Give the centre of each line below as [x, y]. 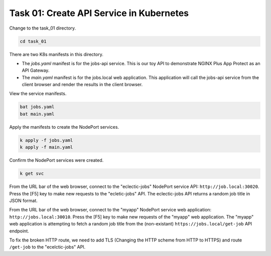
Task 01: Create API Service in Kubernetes [99, 13]
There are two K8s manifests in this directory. [56, 54]
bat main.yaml [37, 114]
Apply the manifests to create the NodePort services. [64, 127]
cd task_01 [33, 41]
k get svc [32, 174]
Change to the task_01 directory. [43, 28]
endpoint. [19, 231]
